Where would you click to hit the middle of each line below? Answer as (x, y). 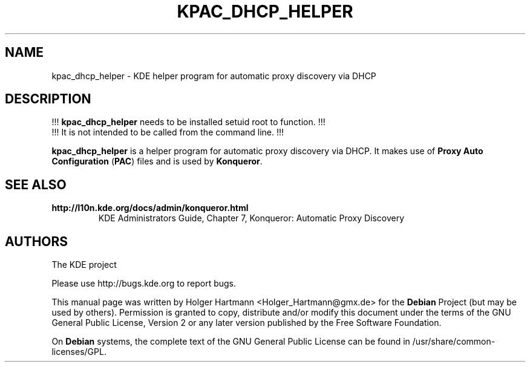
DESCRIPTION (48, 99)
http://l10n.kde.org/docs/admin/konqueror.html (150, 208)
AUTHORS (37, 241)
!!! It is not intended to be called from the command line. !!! (168, 132)
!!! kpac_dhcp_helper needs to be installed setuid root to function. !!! (188, 122)
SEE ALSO (36, 184)
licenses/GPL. (79, 352)
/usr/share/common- (454, 342)
